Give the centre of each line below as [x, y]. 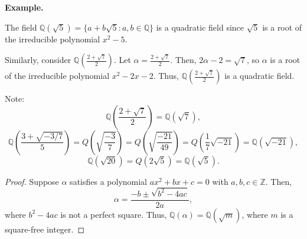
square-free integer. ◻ [45, 229]
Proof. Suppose [32, 181]
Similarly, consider [38, 60]
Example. [24, 7]
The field [21, 27]
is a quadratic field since [200, 27]
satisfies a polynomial [109, 181]
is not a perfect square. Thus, [114, 214]
